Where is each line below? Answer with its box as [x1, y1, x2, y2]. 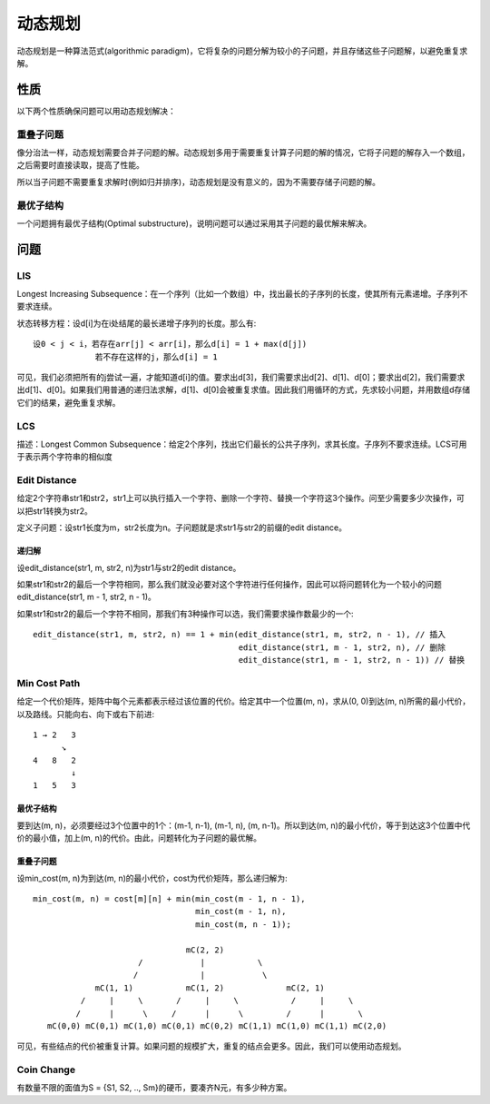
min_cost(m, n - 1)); [195, 919, 292, 930]
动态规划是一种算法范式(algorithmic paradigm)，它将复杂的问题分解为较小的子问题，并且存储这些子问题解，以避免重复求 [16, 45, 468, 56]
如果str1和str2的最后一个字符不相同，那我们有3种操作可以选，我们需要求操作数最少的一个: [16, 608, 354, 619]
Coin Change [16, 1063, 76, 1076]
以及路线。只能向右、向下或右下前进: [16, 708, 155, 719]
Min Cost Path [16, 676, 81, 689]
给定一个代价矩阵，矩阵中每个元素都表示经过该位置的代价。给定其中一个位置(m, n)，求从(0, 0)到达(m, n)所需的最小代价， [16, 695, 471, 707]
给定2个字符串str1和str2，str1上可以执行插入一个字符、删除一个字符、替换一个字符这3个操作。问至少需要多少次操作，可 [16, 493, 465, 504]
